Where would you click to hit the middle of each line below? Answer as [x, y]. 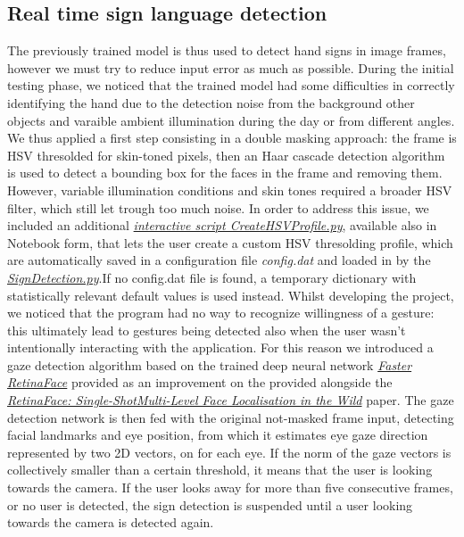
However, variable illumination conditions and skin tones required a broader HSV [230, 190]
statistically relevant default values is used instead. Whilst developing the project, [231, 295]
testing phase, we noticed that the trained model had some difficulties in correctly [231, 85]
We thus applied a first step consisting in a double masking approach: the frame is [232, 138]
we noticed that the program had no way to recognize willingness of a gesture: [221, 313]
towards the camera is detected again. [111, 522]
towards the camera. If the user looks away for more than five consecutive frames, [230, 487]
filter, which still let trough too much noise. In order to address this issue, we [218, 207]
